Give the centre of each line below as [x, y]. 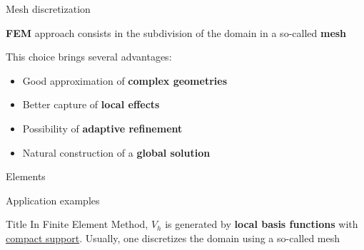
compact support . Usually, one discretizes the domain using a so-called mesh [173, 238]
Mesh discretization [48, 9]
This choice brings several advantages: [89, 57]
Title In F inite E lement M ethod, [77, 224]
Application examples [53, 200]
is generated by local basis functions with [262, 224]
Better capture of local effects [91, 104]
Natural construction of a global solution [116, 152]
